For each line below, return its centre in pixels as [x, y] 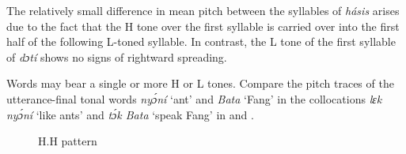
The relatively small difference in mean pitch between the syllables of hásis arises [203, 10]
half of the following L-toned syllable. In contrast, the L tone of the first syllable [201, 41]
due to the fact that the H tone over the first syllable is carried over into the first [203, 26]
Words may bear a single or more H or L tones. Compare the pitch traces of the [200, 83]
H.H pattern [68, 141]
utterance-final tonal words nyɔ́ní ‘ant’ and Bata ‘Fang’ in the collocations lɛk [194, 98]
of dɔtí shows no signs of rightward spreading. [117, 56]
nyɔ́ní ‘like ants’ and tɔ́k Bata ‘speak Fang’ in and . [130, 114]
